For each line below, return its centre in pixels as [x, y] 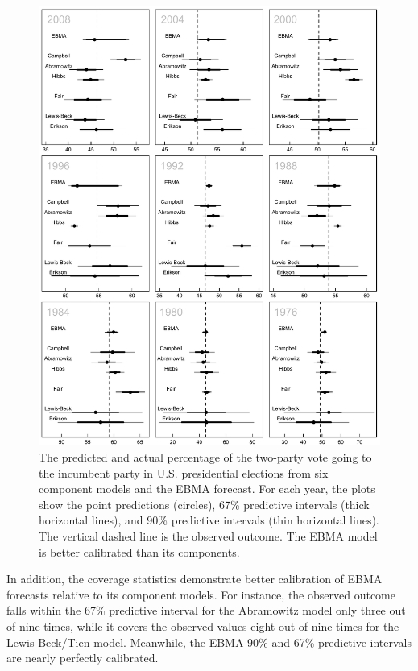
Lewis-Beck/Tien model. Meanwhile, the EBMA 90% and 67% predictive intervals [209, 642]
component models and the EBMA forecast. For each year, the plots [207, 489]
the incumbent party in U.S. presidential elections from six [184, 472]
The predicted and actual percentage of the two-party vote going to [205, 457]
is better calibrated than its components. [139, 551]
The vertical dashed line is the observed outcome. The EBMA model [208, 536]
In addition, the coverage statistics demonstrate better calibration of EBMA [195, 579]
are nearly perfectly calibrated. [83, 658]
